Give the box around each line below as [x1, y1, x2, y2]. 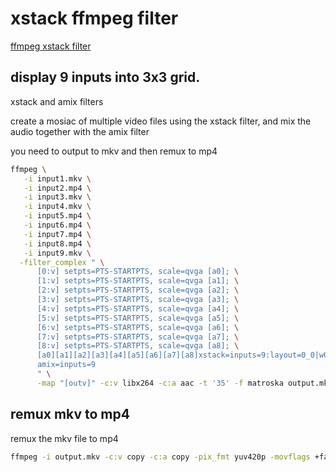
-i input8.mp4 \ [23, 238, 92, 249]
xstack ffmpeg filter [10, 7, 179, 30]
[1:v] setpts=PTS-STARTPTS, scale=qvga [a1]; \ [36, 276, 240, 286]
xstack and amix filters [10, 95, 104, 107]
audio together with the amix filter [10, 125, 150, 137]
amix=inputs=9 [36, 360, 97, 370]
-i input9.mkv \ [23, 248, 92, 258]
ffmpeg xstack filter [10, 40, 92, 52]
